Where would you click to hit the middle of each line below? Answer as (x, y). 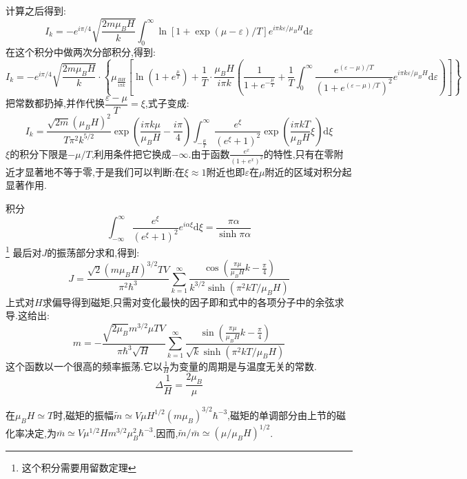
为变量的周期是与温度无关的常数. (243, 366)
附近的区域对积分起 (308, 171)
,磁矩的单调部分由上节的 (282, 415)
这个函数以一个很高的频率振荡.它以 (84, 366)
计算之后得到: (36, 10)
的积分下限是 (39, 153)
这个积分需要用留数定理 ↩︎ (79, 468)
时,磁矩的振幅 (84, 415)
